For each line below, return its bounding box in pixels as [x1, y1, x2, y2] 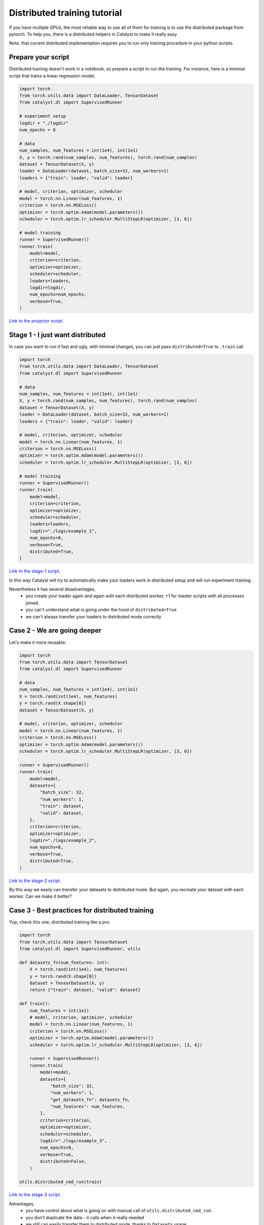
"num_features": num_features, [50, 1104, 126, 1109]
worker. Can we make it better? [9, 893, 72, 899]
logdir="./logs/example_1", [29, 528, 97, 534]
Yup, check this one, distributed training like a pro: [9, 919, 110, 925]
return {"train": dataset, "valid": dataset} [29, 987, 141, 993]
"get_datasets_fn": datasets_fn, [50, 1097, 131, 1102]
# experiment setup [19, 113, 66, 119]
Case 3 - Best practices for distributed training [9, 906, 154, 915]
